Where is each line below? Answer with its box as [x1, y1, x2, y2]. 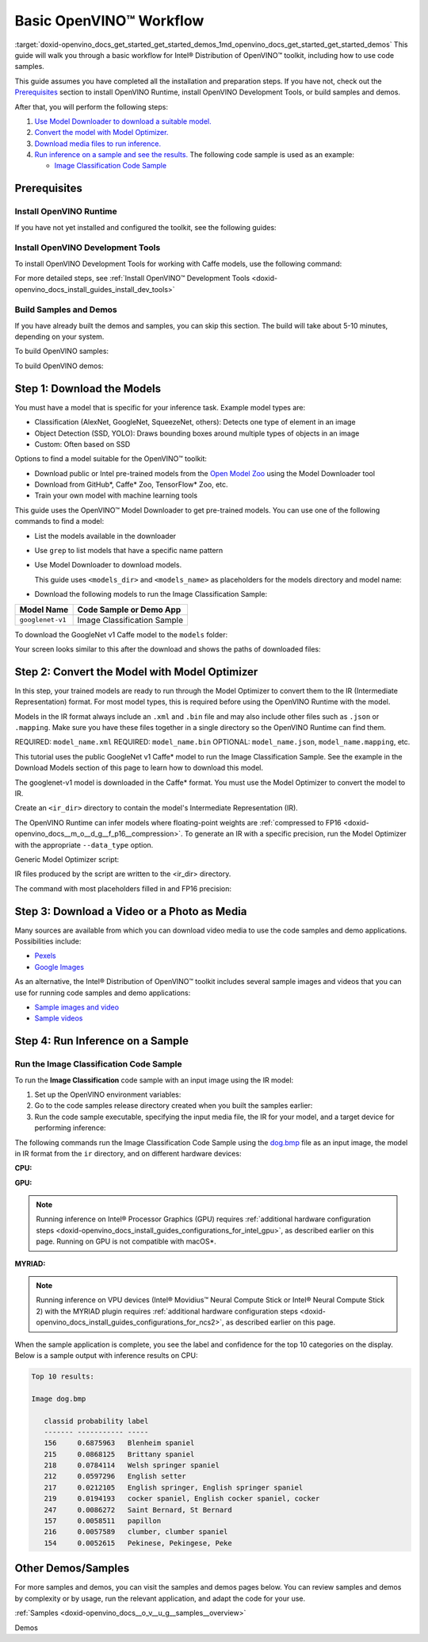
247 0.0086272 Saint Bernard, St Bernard [44, 1505, 233, 1514]
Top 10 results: [31, 1371, 95, 1381]
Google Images [34, 962, 85, 971]
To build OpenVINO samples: [14, 346, 109, 356]
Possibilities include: [14, 936, 82, 946]
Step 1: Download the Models [14, 382, 162, 395]
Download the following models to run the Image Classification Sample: [34, 590, 268, 599]
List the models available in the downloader [34, 531, 177, 540]
